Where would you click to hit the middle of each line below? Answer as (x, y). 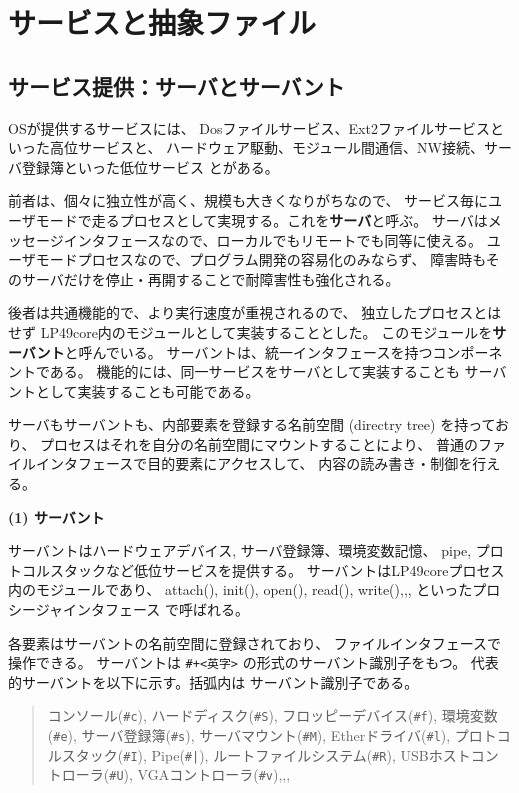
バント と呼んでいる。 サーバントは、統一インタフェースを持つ (227, 351)
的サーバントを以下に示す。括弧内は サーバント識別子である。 (213, 681)
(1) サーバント (56, 516)
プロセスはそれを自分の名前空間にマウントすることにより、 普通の (259, 443)
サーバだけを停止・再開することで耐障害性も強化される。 (210, 278)
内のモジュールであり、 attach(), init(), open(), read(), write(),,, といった (240, 589)
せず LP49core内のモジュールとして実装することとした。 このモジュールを (250, 331)
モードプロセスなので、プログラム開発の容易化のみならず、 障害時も (260, 259)
